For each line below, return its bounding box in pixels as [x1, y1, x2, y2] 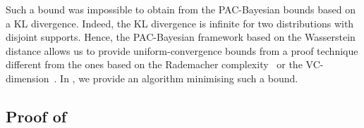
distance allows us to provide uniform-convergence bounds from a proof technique [6, 43, 358, 58]
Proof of [6, 105, 67, 127]
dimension [6, 70, 49, 85]
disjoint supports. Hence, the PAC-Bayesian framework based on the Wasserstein [6, 30, 356, 44]
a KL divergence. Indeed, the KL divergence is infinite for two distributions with [6, 15, 354, 30]
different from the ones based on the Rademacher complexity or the [6, 57, 303, 72]
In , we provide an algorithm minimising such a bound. [60, 70, 298, 85]
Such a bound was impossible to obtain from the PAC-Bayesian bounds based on [6, 2, 356, 16]
